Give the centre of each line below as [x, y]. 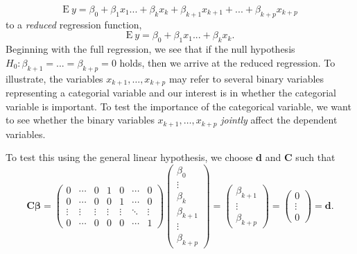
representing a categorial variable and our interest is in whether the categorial [171, 93]
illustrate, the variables [54, 78]
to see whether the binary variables [80, 120]
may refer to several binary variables [246, 78]
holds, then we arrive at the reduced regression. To [227, 62]
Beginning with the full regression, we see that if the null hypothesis [150, 49]
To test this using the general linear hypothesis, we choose [129, 157]
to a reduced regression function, [74, 24]
